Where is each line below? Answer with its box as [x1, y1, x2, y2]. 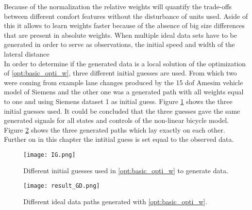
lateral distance [4, 48, 50, 59]
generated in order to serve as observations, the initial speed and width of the [4, 39, 235, 49]
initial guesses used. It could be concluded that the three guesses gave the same [4, 105, 240, 116]
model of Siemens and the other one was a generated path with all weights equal [4, 87, 244, 97]
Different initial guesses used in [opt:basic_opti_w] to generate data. [23, 165, 228, 175]
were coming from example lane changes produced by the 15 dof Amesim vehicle [4, 77, 243, 87]
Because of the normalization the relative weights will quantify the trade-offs [4, 1, 232, 11]
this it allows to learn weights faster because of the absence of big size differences [4, 20, 245, 30]
